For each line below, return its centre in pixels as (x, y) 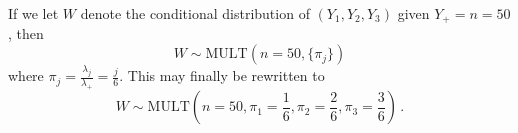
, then (26, 33)
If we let (33, 13)
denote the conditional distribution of (195, 13)
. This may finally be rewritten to (222, 75)
